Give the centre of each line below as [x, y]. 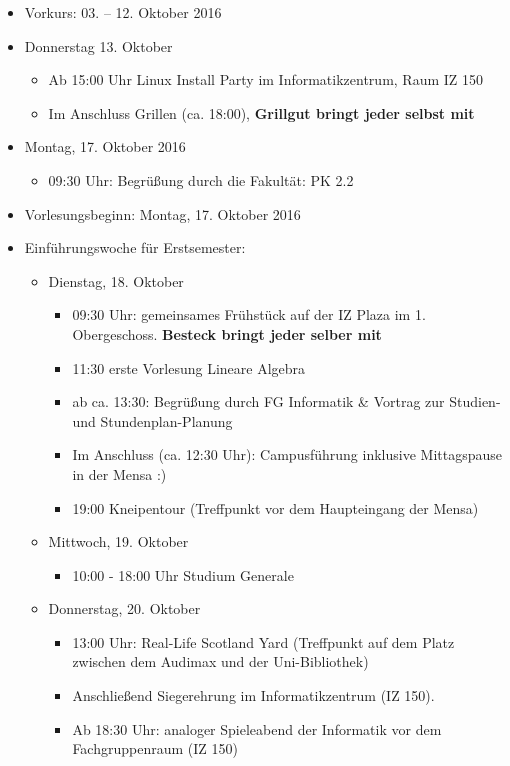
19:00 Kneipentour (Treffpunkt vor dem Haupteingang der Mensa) [275, 507]
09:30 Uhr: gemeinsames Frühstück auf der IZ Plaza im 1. [249, 314]
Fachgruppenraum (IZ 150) [155, 748]
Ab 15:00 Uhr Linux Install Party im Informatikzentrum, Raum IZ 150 [266, 79]
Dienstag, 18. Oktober [116, 280]
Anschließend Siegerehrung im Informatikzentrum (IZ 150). [253, 695]
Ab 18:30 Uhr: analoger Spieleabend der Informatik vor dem [257, 728]
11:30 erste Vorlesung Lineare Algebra [189, 367]
